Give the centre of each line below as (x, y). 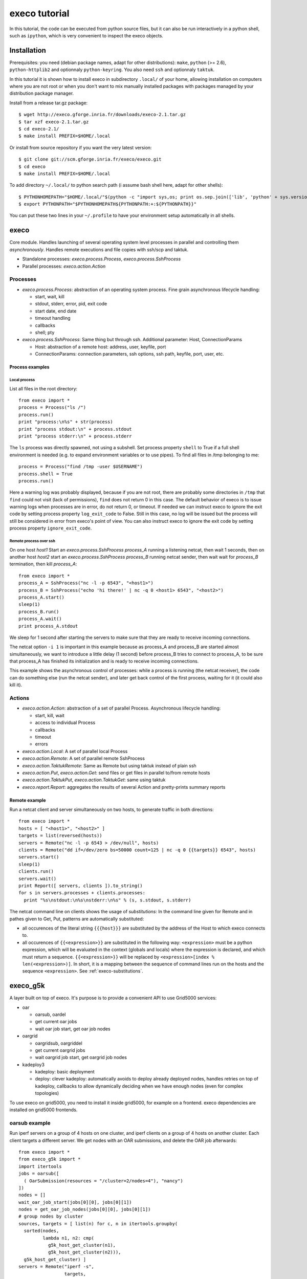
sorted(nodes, (41, 1231)
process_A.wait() (40, 619)
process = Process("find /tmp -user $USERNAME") (81, 467)
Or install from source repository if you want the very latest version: (81, 147)
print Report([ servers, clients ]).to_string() (81, 886)
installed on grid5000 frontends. (43, 1110)
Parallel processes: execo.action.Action (64, 266)
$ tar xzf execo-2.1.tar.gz (54, 122)
